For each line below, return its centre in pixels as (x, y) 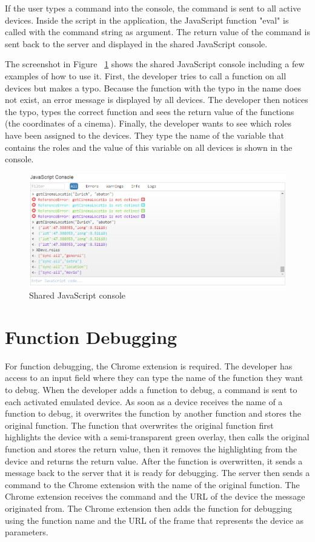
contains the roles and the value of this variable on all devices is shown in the (149, 147)
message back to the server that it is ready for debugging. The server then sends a (157, 473)
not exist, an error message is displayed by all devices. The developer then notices (157, 100)
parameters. (27, 532)
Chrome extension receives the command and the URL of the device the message (155, 496)
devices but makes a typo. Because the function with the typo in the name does (153, 88)
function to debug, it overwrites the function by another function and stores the (153, 413)
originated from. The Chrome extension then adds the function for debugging (149, 508)
